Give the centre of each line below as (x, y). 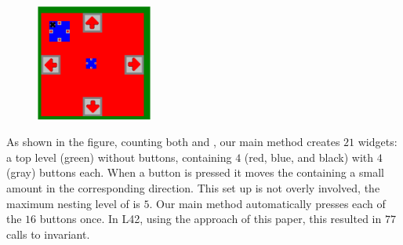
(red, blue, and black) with (309, 157)
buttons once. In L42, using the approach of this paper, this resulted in (211, 219)
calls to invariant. (48, 234)
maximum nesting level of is (73, 203)
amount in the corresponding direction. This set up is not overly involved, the (193, 187)
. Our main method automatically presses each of (267, 203)
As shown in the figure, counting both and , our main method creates (173, 142)
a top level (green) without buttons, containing (119, 157)
